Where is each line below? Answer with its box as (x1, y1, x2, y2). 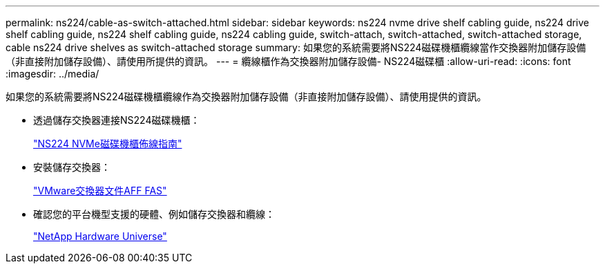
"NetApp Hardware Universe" (33, 230, 167, 242)
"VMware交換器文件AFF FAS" (33, 185, 167, 196)
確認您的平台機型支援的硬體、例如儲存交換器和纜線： (33, 208, 275, 220)
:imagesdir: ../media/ (6, 68, 99, 80)
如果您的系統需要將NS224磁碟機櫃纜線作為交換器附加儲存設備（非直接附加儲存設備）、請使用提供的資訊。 (6, 91, 487, 102)
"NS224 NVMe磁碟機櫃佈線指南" (33, 138, 182, 149)
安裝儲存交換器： (33, 161, 111, 173)
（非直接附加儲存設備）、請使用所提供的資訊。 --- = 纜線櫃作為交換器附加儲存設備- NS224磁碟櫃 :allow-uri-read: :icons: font (6, 55, 571, 67)
